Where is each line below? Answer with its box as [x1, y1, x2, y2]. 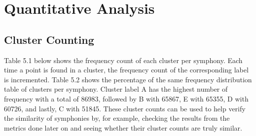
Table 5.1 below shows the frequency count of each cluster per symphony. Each [4, 55, 243, 65]
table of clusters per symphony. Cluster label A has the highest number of [4, 84, 228, 94]
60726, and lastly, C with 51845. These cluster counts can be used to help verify [4, 103, 246, 113]
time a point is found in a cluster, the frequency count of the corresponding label [4, 65, 249, 75]
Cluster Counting [4, 32, 94, 47]
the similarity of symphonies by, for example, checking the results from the [4, 113, 230, 123]
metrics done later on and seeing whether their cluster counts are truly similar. [4, 122, 242, 133]
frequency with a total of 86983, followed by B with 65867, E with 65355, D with [4, 93, 249, 103]
